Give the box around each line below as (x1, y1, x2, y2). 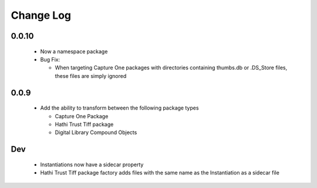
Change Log (11, 9, 72, 22)
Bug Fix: (40, 56, 60, 63)
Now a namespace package (40, 47, 108, 55)
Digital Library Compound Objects (55, 129, 137, 136)
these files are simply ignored (55, 72, 127, 79)
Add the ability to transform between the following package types (40, 104, 199, 111)
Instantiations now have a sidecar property (40, 161, 144, 168)
